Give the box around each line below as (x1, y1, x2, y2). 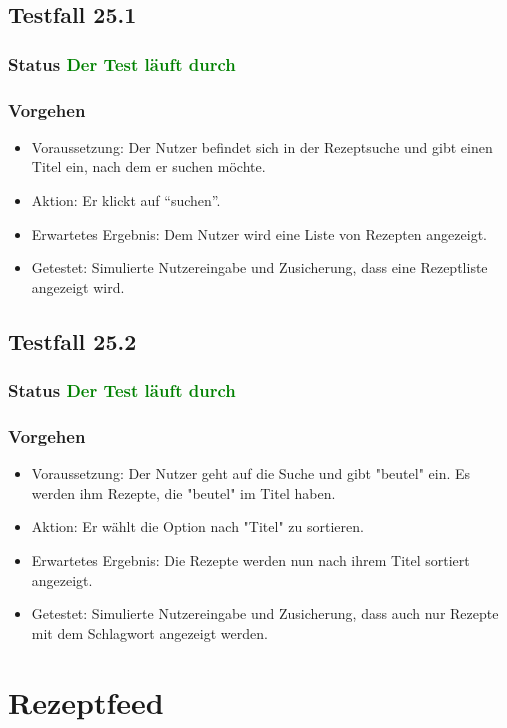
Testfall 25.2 (8, 325, 137, 356)
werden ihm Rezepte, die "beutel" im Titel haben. (31, 482, 336, 503)
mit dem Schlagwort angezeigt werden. (31, 622, 268, 643)
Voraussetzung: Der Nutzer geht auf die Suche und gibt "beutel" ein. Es (31, 463, 471, 484)
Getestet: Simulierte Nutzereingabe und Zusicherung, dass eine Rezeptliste (31, 257, 488, 278)
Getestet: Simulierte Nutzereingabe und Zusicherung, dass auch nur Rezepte (31, 603, 499, 624)
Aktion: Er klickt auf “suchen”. (31, 190, 221, 211)
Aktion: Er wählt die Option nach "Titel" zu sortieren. (31, 516, 364, 537)
